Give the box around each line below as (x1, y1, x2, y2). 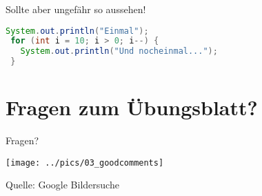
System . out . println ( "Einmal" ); (6, 26, 149, 36)
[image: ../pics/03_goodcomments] (6, 157, 164, 168)
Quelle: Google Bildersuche (6, 177, 119, 192)
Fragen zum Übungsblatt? (6, 93, 258, 121)
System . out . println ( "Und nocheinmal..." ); (20, 46, 218, 57)
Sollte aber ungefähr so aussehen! (6, 2, 146, 16)
